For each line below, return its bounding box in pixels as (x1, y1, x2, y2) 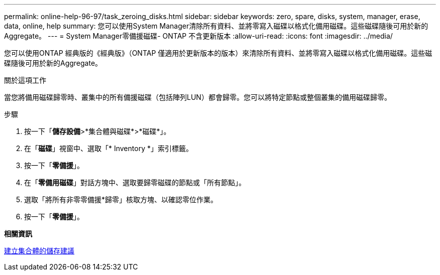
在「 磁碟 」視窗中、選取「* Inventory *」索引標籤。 (24, 144, 193, 153)
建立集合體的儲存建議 (4, 246, 74, 255)
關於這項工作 (4, 76, 46, 84)
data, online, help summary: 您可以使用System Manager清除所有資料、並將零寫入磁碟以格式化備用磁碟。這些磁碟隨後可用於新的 (4, 22, 428, 30)
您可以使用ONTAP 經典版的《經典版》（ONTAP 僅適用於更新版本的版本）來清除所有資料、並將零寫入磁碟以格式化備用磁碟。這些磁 (4, 49, 432, 57)
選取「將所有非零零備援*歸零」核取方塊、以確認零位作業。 (24, 195, 218, 204)
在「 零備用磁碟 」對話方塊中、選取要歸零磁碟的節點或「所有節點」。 (24, 178, 246, 187)
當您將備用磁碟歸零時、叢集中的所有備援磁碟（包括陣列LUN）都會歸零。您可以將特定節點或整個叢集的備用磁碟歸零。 (4, 93, 391, 101)
